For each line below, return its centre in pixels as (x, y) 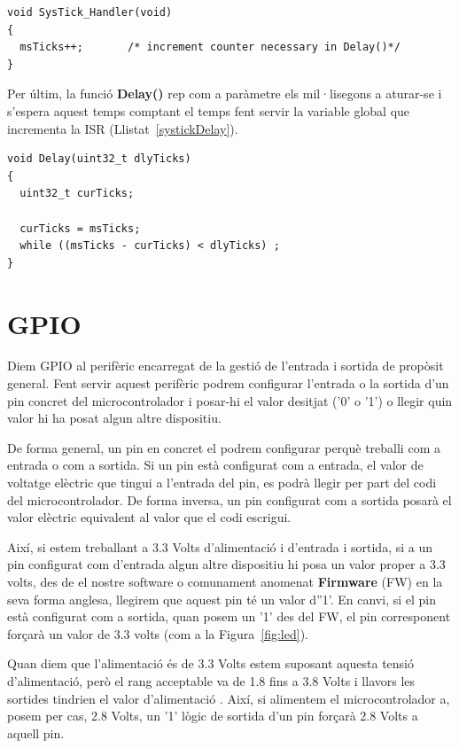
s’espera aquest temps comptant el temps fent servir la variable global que (209, 110)
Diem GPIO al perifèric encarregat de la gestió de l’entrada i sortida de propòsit (226, 366)
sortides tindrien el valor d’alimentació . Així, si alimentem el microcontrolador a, (229, 698)
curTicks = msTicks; (80, 228)
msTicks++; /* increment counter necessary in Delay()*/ (210, 47)
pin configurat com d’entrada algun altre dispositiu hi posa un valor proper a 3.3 (226, 564)
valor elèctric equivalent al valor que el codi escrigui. (149, 517)
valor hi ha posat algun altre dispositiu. (114, 418)
